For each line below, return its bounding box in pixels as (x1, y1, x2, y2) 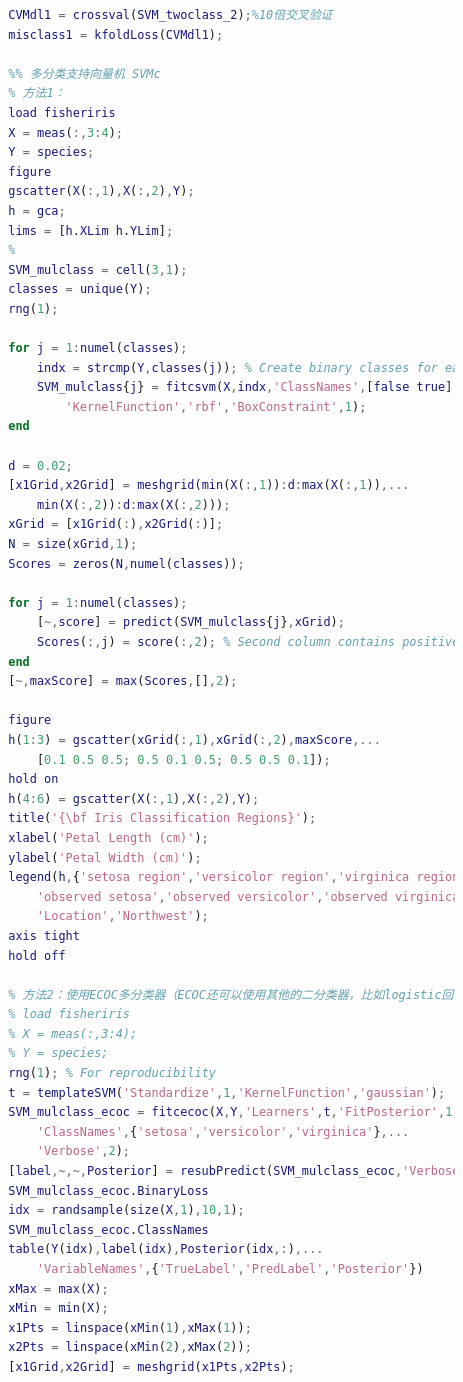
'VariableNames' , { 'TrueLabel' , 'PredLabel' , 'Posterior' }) (36, 1262, 424, 1276)
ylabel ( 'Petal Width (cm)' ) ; (8, 850, 202, 865)
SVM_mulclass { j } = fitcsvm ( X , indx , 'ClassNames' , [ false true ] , (36, 380, 460, 395)
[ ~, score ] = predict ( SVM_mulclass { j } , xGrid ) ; (36, 615, 345, 630)
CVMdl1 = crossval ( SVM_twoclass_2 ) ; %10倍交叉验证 (8, 8, 333, 22)
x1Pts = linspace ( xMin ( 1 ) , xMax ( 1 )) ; (8, 1320, 252, 1335)
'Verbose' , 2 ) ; (36, 1144, 131, 1159)
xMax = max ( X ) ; (8, 1281, 109, 1296)
